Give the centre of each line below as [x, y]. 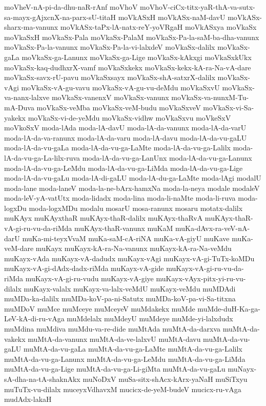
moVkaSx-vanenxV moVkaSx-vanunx [110, 97]
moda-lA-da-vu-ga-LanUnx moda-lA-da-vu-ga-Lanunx [167, 157]
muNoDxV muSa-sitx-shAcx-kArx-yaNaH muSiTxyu [165, 379]
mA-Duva [19, 107]
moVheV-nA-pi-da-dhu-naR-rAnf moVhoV [71, 7]
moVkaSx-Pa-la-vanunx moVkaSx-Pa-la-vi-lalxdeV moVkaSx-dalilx [110, 47]
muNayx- [242, 369]
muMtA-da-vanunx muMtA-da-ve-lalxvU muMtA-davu [114, 339]
